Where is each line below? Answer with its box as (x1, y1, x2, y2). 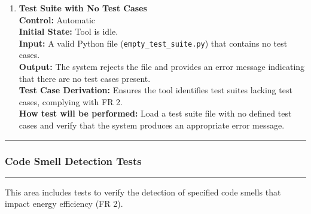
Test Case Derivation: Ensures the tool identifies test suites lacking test (19, 84, 292, 96)
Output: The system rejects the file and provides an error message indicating (19, 60, 305, 73)
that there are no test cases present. (19, 72, 151, 84)
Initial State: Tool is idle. (19, 25, 118, 38)
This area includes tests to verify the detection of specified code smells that (5, 185, 281, 198)
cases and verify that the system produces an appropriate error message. (19, 119, 285, 131)
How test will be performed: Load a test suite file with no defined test (19, 107, 292, 120)
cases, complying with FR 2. (19, 95, 123, 108)
